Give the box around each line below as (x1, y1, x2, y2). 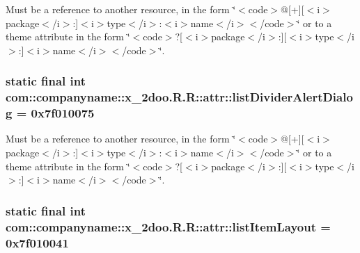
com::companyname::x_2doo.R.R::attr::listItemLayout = (6, 218, 331, 235)
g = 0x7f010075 (6, 104, 95, 122)
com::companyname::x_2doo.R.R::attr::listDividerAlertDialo (6, 88, 353, 106)
